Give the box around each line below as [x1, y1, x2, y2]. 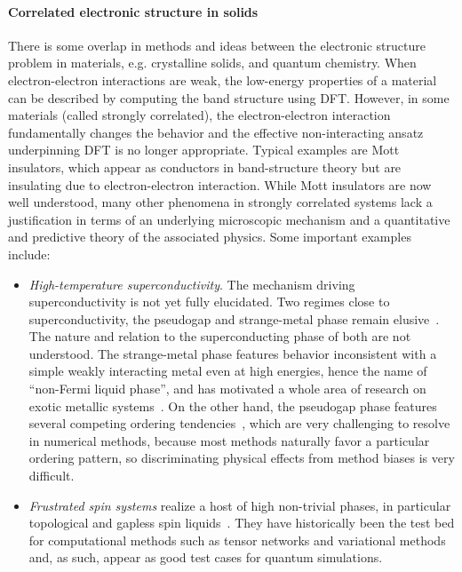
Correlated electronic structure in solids [8, 2, 259, 20]
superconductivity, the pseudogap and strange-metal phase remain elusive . [28, 309, 440, 328]
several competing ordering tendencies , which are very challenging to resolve [28, 414, 450, 433]
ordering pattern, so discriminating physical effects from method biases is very [28, 449, 455, 467]
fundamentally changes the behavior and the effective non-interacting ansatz [8, 123, 424, 141]
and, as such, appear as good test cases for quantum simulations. [28, 548, 383, 567]
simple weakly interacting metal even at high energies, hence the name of [28, 361, 427, 380]
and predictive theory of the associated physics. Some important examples [8, 227, 411, 246]
